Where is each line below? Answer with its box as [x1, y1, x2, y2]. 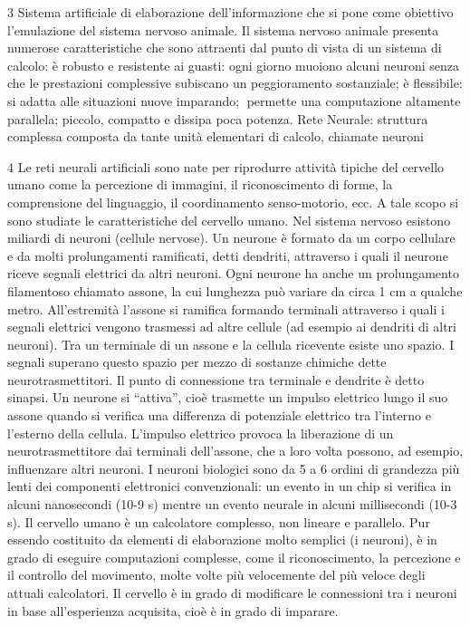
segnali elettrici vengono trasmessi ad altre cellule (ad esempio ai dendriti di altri [7, 317, 457, 336]
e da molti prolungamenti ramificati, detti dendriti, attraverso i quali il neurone [7, 246, 448, 265]
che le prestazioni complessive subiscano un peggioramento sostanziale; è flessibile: [7, 73, 463, 92]
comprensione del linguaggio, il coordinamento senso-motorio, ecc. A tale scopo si [7, 192, 459, 211]
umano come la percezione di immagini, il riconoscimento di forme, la [7, 175, 393, 194]
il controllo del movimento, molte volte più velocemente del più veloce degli [7, 565, 426, 584]
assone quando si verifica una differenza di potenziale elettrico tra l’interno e [7, 406, 431, 425]
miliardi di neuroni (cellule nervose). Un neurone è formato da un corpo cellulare [7, 228, 456, 247]
